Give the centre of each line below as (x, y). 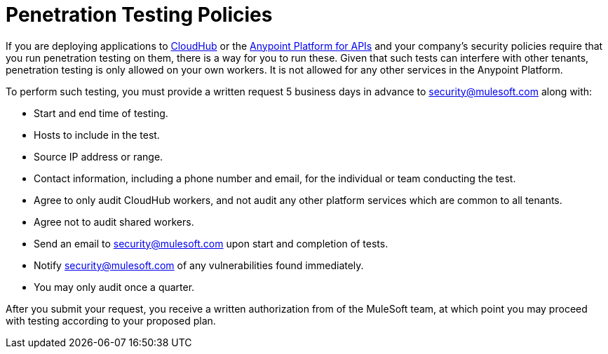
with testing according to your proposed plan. (111, 320)
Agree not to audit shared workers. (114, 222)
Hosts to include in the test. (97, 135)
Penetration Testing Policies (139, 15)
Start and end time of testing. (101, 113)
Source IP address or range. (99, 156)
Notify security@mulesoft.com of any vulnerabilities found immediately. (199, 265)
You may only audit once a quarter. (114, 287)
